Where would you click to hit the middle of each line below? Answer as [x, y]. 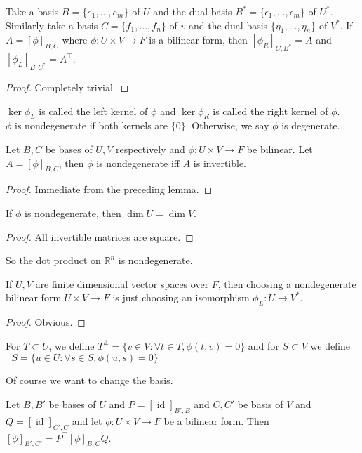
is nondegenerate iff [138, 163]
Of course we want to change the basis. [89, 380]
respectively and [150, 149]
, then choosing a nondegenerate [287, 283]
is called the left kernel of [93, 111]
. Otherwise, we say [227, 125]
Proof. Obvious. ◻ [46, 322]
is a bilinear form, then [198, 40]
